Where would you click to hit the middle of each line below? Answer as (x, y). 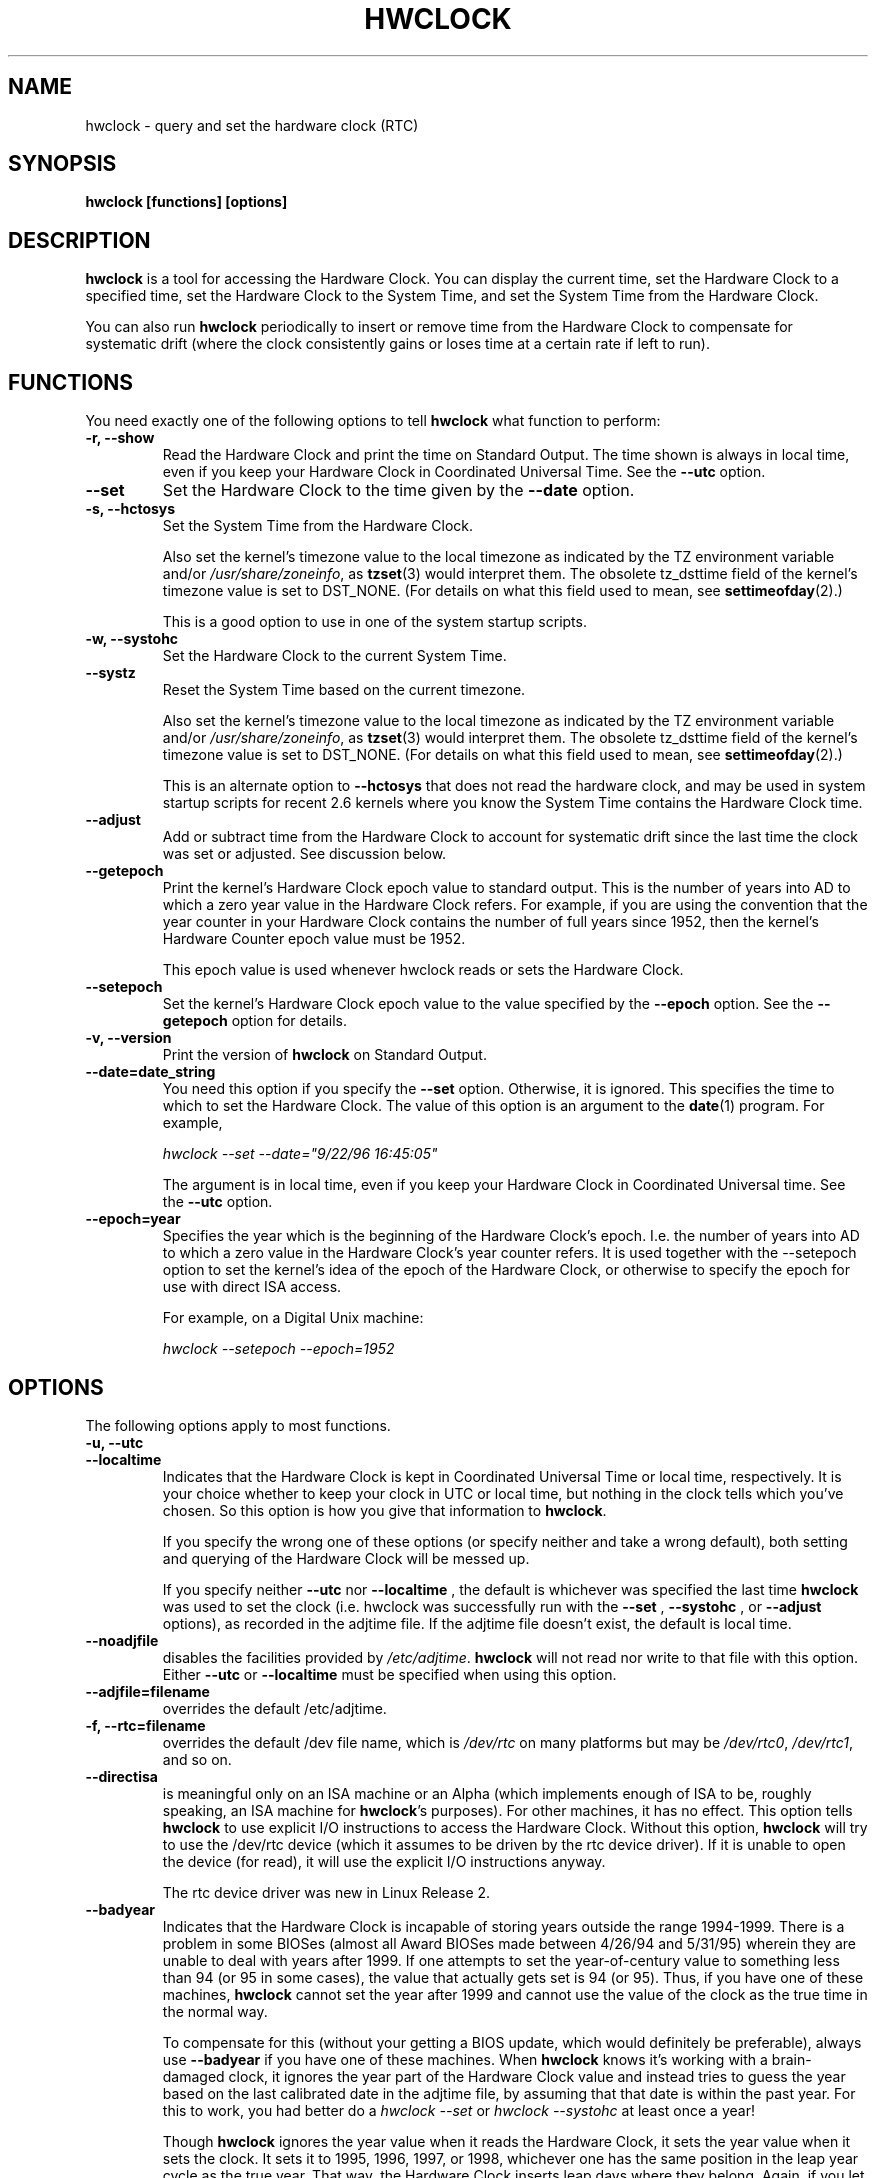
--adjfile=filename (147, 1691)
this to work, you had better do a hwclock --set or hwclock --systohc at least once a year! (458, 2110)
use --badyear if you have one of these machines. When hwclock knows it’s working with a (465, 2059)
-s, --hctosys (130, 509)
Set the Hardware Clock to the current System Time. (334, 656)
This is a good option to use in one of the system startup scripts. (374, 622)
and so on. (197, 1759)
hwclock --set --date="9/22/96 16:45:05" (300, 1154)
